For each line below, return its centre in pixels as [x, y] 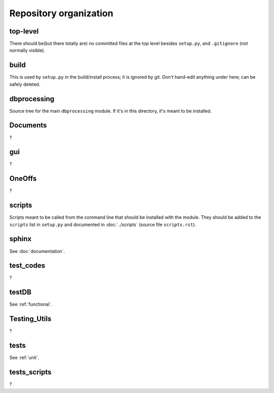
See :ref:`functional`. [31, 304]
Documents [28, 125]
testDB [20, 292]
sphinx [21, 239]
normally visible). [27, 50]
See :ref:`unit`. [24, 357]
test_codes [27, 266]
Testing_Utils [30, 319]
